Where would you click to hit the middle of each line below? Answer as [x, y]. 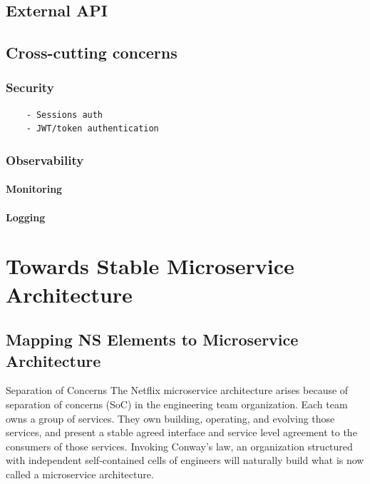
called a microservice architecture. [80, 474]
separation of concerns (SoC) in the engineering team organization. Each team [177, 404]
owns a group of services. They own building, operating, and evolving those [170, 418]
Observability [45, 160]
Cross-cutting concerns [92, 52]
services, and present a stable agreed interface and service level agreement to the [181, 432]
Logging [26, 217]
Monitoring [34, 189]
